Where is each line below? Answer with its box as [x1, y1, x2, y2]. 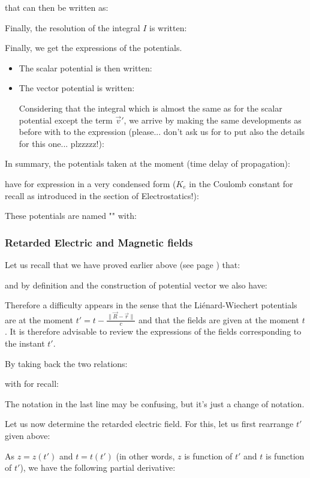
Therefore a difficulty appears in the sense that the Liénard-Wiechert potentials [5, 299, 297, 311]
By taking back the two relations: [5, 357, 128, 369]
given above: [5, 429, 50, 441]
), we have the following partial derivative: [20, 461, 176, 474]
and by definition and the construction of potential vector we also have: [5, 278, 267, 291]
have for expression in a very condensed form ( [5, 177, 176, 190]
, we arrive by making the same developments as [124, 113, 302, 126]
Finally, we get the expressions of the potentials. [5, 41, 182, 54]
